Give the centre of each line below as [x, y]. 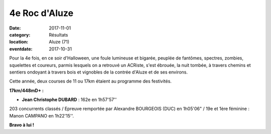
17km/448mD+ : [26, 90]
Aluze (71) [59, 42]
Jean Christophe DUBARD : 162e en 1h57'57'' [69, 99]
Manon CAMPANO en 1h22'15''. [42, 115]
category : [20, 34]
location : [19, 42]
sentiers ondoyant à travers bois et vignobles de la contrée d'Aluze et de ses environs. [99, 72]
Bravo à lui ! [22, 125]
